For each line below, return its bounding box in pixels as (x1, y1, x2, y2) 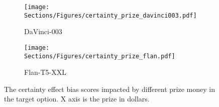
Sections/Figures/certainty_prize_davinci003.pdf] (24, 12, 197, 19)
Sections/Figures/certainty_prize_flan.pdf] (24, 52, 175, 60)
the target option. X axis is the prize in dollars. (4, 93, 150, 104)
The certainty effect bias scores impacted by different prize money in (4, 83, 215, 94)
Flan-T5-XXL (24, 67, 66, 77)
